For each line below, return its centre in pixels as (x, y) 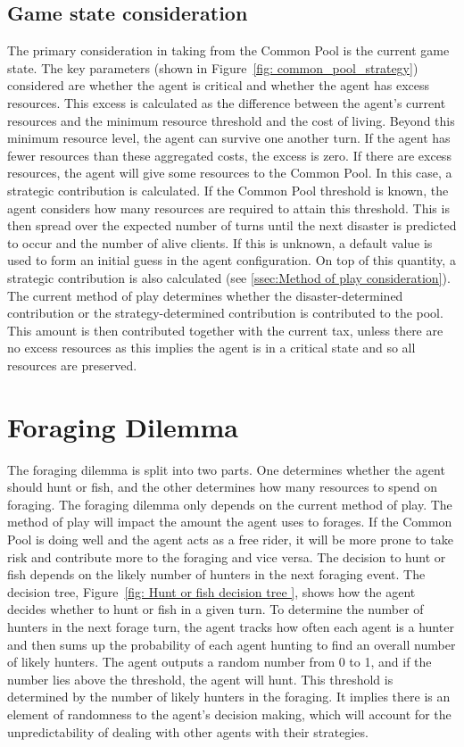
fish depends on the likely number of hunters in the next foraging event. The (216, 574)
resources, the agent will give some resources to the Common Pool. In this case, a (230, 173)
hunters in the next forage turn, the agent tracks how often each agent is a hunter (231, 626)
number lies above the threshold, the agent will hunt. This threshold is (200, 679)
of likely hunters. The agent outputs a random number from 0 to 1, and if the (220, 662)
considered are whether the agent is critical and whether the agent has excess (219, 85)
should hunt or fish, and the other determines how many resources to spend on (223, 487)
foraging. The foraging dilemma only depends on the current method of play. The (230, 504)
